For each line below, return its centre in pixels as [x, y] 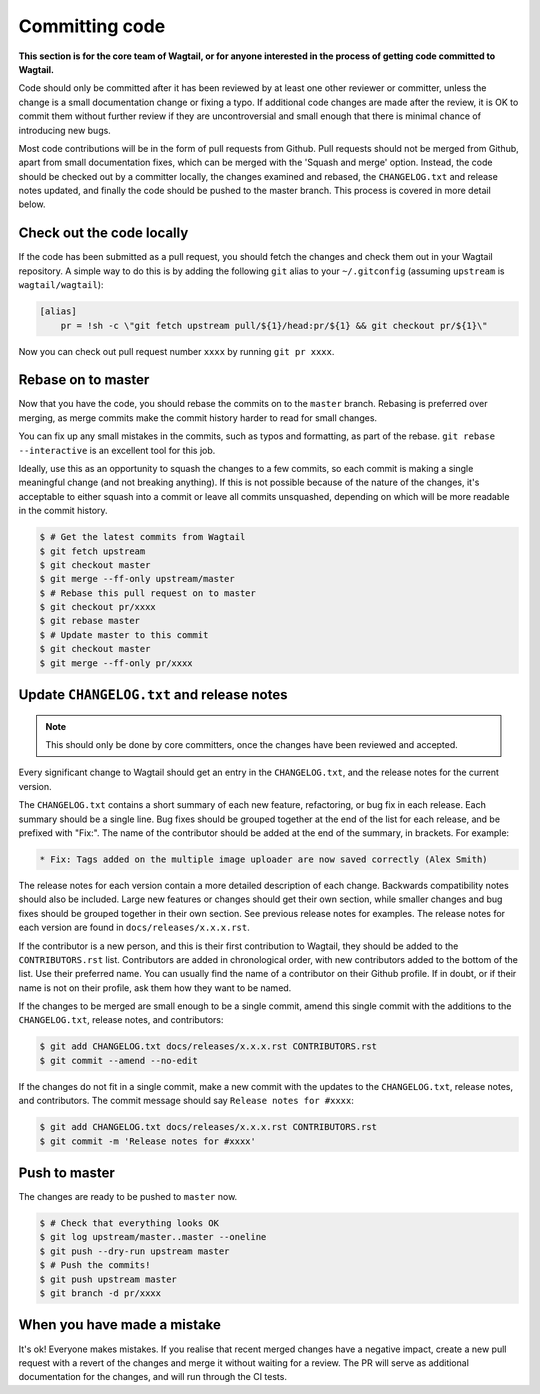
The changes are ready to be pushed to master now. [128, 1197]
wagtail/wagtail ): [61, 285]
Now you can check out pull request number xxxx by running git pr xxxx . [176, 351]
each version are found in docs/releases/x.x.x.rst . [134, 927]
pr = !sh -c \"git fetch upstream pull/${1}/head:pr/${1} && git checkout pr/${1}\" [274, 325]
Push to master [66, 1173]
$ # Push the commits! [95, 1265]
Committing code [92, 26]
